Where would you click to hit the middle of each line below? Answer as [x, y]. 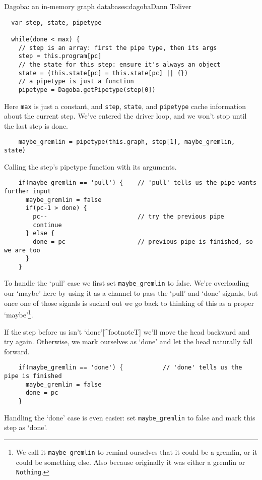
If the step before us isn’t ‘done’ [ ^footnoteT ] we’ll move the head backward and [127, 331]
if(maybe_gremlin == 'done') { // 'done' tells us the [130, 368]
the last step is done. [36, 125]
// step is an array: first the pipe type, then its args [118, 48]
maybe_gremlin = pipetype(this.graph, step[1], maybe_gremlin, [127, 142]
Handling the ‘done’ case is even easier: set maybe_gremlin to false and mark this [130, 417]
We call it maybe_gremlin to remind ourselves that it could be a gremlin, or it [137, 451]
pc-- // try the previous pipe [128, 216]
